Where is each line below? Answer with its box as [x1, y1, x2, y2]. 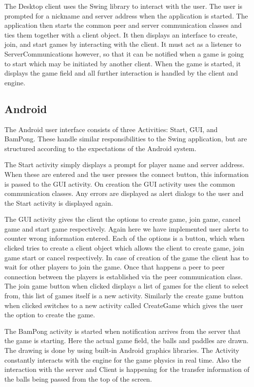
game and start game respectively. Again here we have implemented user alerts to [4, 223, 249, 233]
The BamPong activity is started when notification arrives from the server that [4, 326, 241, 336]
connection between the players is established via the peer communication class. [4, 271, 243, 281]
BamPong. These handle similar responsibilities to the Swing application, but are [4, 134, 247, 144]
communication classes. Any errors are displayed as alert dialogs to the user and [4, 188, 244, 198]
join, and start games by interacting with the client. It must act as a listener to [4, 39, 241, 49]
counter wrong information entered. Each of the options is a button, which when [4, 233, 245, 243]
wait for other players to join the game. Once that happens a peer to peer [4, 262, 225, 272]
